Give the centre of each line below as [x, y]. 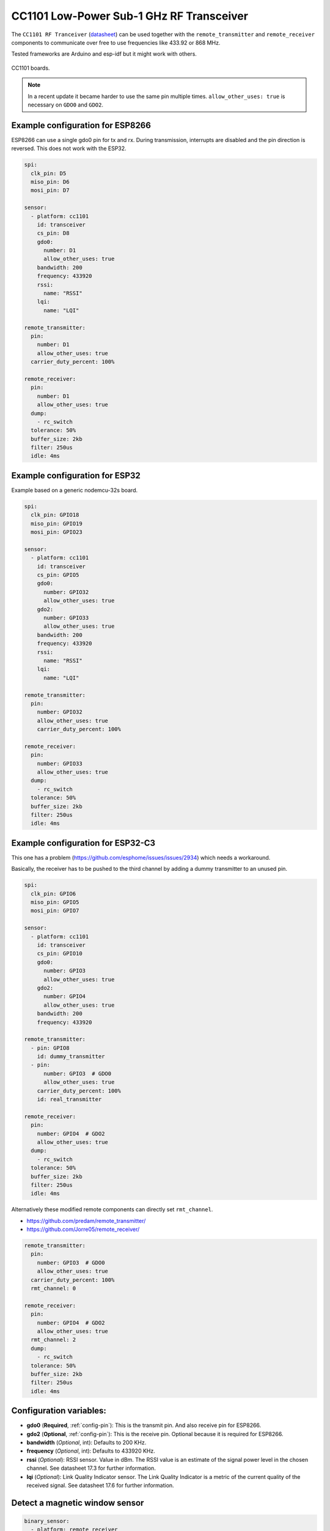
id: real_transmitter [69, 1100]
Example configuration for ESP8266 [81, 125]
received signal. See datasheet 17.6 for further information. [100, 1485]
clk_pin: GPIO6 [53, 893]
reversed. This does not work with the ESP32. [69, 149]
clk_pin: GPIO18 [55, 515]
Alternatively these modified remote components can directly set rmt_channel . [112, 1209]
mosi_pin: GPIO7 [55, 911]
